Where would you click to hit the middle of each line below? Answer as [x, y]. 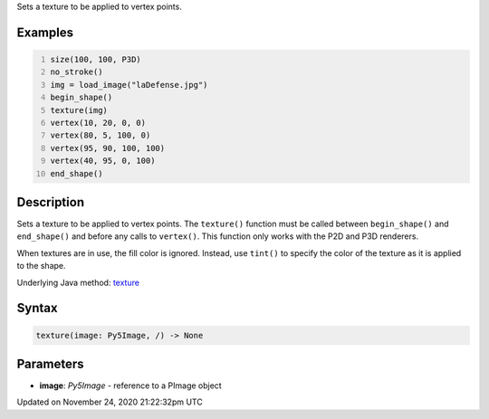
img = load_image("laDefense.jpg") [129, 85]
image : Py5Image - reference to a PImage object [130, 386]
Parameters [50, 363]
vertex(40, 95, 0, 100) [103, 161]
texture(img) [79, 110]
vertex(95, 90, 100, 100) [108, 148]
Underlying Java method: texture [78, 282]
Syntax [37, 308]
